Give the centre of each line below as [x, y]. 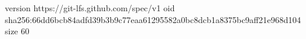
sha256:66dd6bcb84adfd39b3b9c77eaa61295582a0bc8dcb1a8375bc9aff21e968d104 [153, 19]
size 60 [17, 31]
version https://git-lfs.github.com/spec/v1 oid [90, 8]
